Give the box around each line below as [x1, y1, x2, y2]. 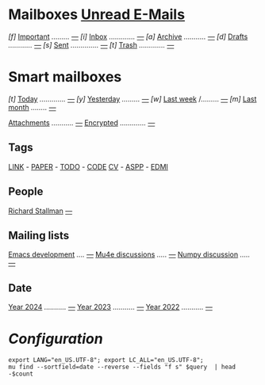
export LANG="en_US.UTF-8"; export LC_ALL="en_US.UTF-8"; [8, 356, 204, 364]
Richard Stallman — [8, 206, 73, 215]
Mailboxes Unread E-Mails [8, 6, 185, 24]
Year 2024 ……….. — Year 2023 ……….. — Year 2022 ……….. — [8, 303, 213, 312]
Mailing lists [8, 228, 70, 242]
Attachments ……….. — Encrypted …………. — [8, 117, 156, 128]
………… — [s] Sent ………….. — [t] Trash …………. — [8, 40, 175, 49]
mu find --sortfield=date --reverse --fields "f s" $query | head [8, 363, 236, 372]
